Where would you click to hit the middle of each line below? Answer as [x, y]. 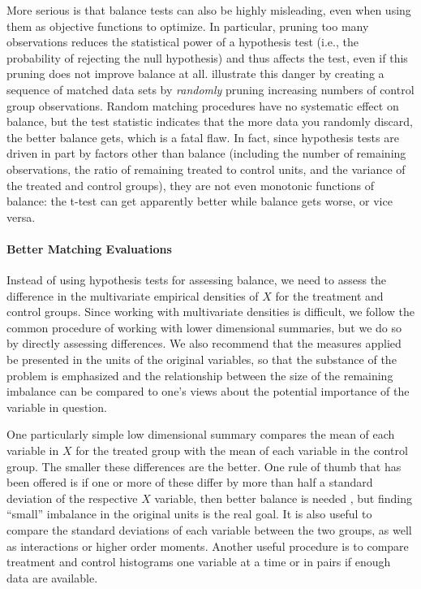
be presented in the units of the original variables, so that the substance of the [202, 359]
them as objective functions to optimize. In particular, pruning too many [188, 26]
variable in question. [57, 407]
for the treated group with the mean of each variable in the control [242, 450]
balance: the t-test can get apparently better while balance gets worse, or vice [200, 201]
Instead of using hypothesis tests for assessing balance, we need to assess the [197, 280]
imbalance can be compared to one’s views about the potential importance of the [208, 391]
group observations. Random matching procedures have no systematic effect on [203, 105]
